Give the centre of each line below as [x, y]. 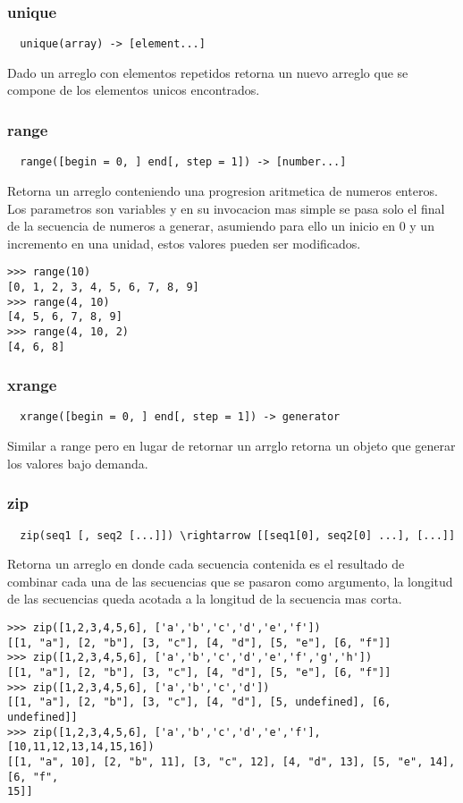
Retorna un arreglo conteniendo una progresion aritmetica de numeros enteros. [223, 190]
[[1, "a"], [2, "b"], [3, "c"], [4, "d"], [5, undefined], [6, [199, 702]
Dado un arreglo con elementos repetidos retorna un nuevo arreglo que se [208, 72]
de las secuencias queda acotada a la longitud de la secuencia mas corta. [205, 599]
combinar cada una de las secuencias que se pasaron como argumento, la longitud [230, 581]
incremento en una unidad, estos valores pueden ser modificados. [184, 243]
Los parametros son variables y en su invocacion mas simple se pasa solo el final [226, 208]
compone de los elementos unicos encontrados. [134, 90]
